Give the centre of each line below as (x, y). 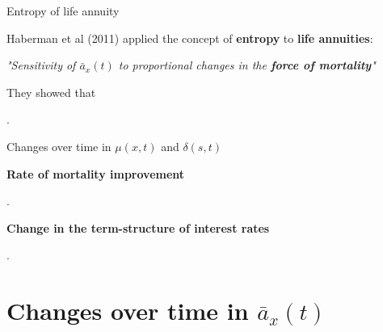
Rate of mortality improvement (96, 173)
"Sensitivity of (41, 65)
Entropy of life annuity (63, 11)
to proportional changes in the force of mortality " (247, 65)
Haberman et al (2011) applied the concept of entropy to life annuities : (190, 38)
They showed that (51, 92)
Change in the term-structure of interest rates (138, 227)
